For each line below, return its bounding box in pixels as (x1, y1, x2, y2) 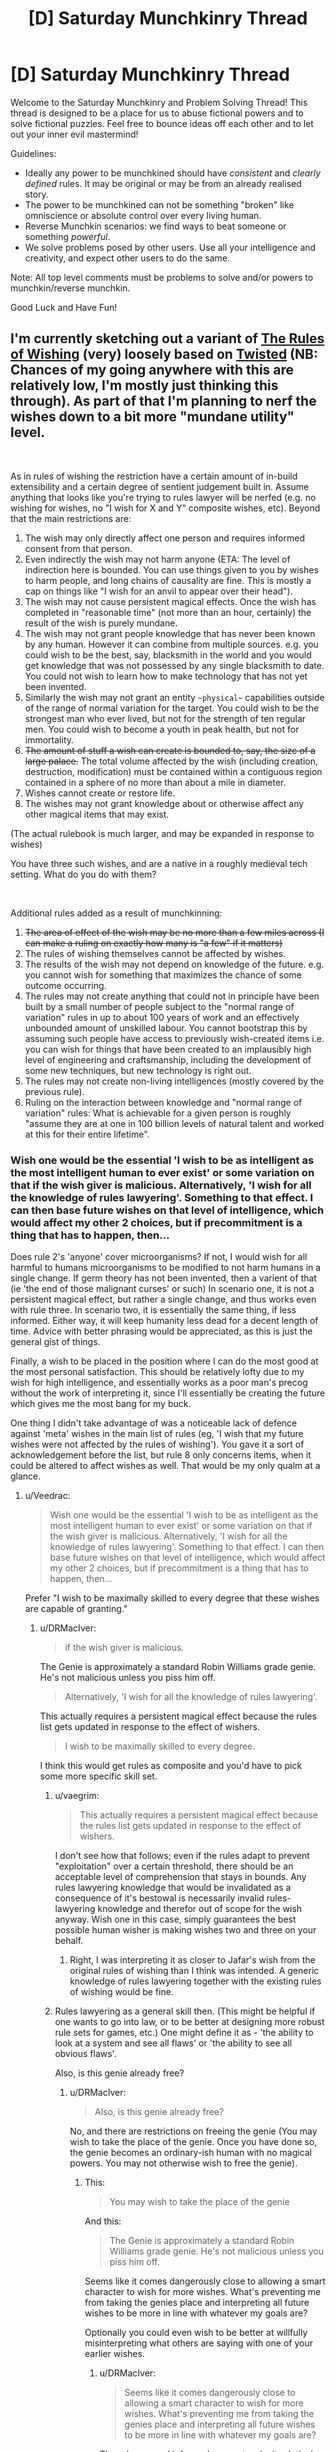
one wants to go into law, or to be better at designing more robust (54, 2016, 325, 2028)
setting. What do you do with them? (10, 868, 157, 880)
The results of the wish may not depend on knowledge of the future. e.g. (24, 958, 325, 970)
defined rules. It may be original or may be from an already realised (24, 177, 302, 189)
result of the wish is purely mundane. (24, 617, 178, 629)
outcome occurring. (24, 979, 107, 991)
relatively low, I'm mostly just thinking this (10, 377, 279, 394)
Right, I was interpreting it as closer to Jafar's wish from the (69, 1954, 316, 1966)
